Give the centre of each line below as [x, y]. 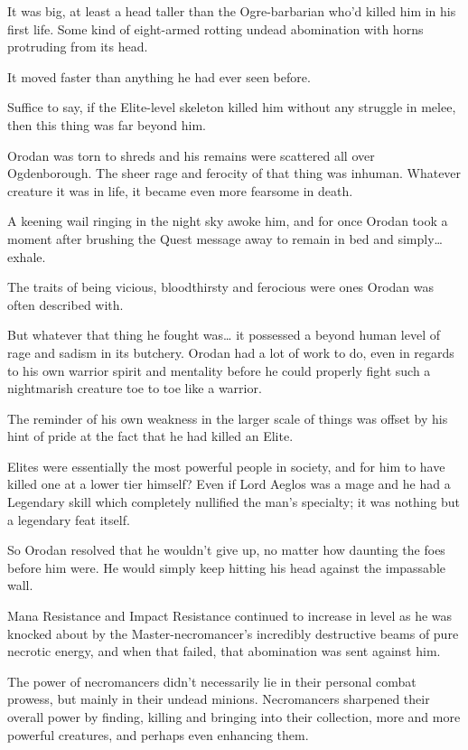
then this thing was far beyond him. [107, 124]
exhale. [27, 256]
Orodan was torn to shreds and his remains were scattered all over [191, 155]
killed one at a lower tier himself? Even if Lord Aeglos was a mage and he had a [229, 484]
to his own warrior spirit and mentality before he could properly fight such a [219, 370]
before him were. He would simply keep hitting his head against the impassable [227, 567]
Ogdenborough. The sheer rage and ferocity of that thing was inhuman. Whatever [234, 173]
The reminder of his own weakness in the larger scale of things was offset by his [228, 418]
